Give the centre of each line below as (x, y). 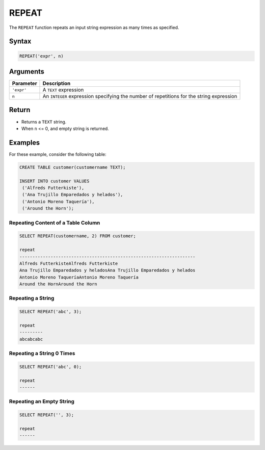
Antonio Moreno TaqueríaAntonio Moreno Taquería (79, 277)
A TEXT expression (63, 90)
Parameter (25, 83)
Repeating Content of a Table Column (55, 223)
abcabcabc (31, 339)
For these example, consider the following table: (58, 154)
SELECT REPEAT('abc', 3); (51, 312)
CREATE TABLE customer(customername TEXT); (73, 167)
